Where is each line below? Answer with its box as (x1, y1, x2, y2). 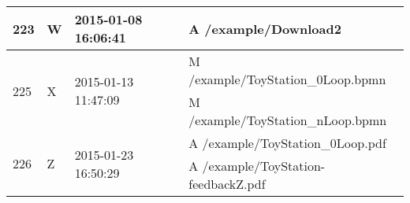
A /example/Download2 (188, 19, 341, 38)
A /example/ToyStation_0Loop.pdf (188, 134, 386, 152)
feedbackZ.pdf (188, 175, 266, 193)
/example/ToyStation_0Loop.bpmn (188, 70, 386, 88)
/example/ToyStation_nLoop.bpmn (188, 111, 387, 129)
